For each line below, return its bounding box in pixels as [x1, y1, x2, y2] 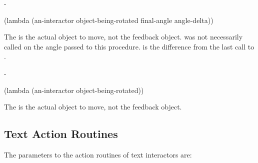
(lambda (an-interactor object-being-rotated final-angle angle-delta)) [4, 14, 213, 25]
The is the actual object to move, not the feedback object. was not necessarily [4, 31, 243, 42]
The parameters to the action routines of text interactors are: [4, 149, 192, 159]
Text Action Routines [4, 126, 118, 141]
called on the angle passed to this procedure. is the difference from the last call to [4, 41, 254, 51]
